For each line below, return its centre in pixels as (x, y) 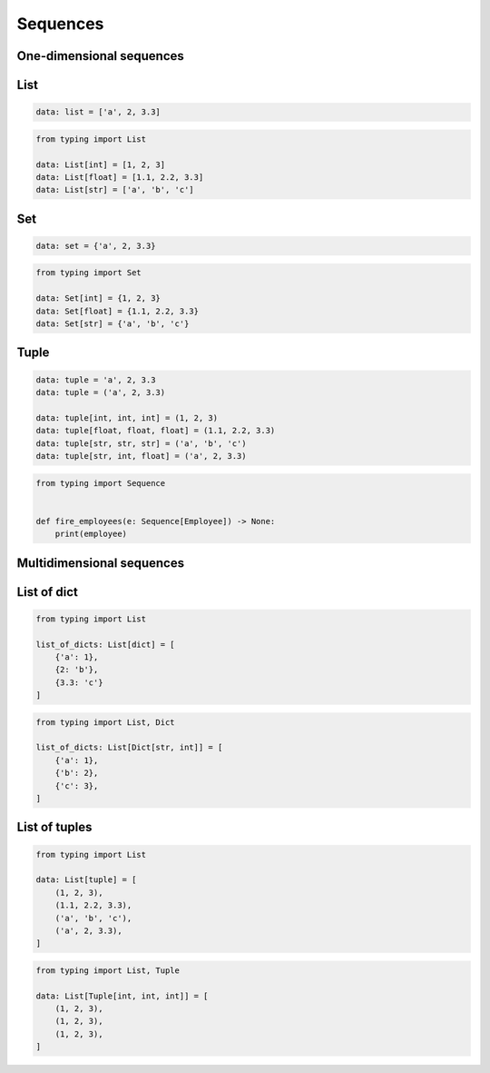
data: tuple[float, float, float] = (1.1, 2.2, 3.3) (156, 431)
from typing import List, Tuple (108, 970)
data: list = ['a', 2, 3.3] (98, 112)
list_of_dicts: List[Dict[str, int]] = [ (129, 748)
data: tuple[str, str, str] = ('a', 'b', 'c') (141, 443)
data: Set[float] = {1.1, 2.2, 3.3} (118, 311)
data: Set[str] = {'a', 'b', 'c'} (113, 324)
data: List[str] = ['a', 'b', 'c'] (115, 190)
